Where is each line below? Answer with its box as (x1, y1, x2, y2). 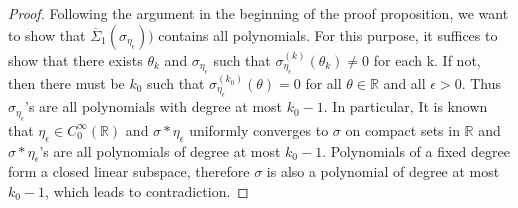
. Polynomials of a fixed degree (322, 140, 510, 161)
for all (305, 73, 342, 93)
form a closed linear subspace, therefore (8, 161, 250, 182)
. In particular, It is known (323, 96, 488, 117)
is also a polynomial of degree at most (266, 161, 500, 182)
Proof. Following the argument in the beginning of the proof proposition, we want (8, 3, 509, 23)
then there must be (8, 73, 125, 93)
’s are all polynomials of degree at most (39, 140, 281, 161)
